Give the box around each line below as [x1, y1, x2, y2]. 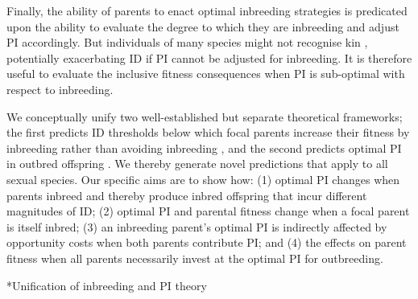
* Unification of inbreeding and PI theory [6, 276, 207, 293]
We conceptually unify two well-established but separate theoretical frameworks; [6, 108, 403, 125]
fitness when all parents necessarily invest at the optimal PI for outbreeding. [6, 249, 383, 266]
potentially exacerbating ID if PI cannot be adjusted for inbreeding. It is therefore [6, 49, 412, 66]
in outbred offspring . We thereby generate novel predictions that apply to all [6, 155, 388, 172]
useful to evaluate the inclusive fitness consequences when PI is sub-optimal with [6, 65, 405, 82]
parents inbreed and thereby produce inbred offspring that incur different [6, 186, 367, 203]
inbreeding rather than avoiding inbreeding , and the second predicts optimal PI [6, 139, 402, 156]
